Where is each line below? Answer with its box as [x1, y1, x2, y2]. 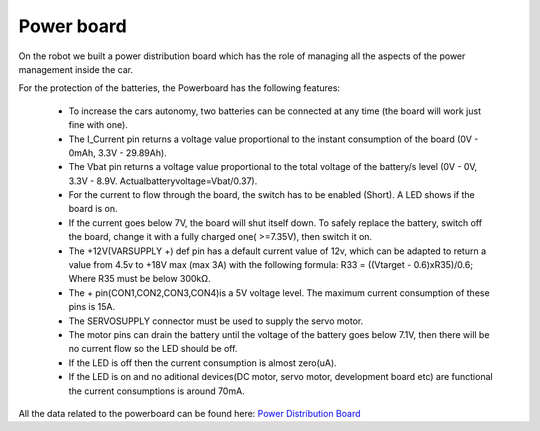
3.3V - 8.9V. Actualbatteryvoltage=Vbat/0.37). [68, 175, 258, 187]
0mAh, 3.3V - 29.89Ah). [68, 146, 167, 159]
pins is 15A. [68, 301, 115, 313]
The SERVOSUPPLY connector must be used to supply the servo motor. [68, 315, 364, 327]
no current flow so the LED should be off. [68, 343, 238, 355]
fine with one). [68, 119, 129, 131]
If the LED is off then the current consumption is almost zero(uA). [68, 356, 337, 369]
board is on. [68, 203, 118, 215]
